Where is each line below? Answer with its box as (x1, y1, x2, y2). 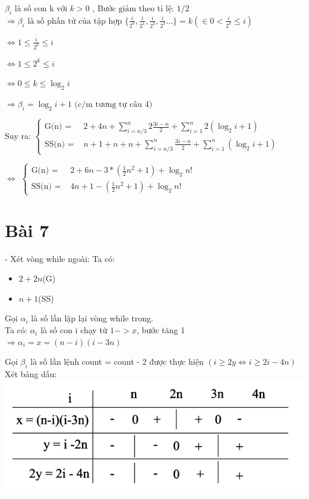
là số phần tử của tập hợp (27, 17, 122, 26)
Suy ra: (5, 129, 31, 141)
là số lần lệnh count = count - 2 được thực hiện (30, 355, 204, 368)
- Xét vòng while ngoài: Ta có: (5, 252, 115, 264)
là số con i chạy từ (40, 324, 108, 336)
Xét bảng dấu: (5, 368, 57, 380)
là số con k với (14, 2, 68, 14)
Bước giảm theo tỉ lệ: (97, 5, 174, 13)
